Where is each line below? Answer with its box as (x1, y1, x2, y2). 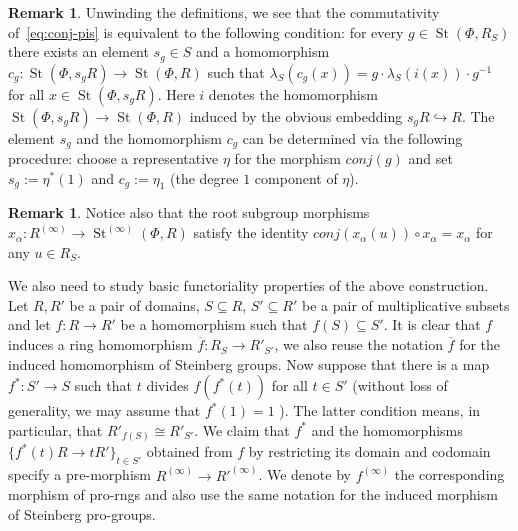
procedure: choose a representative (8, 148, 219, 169)
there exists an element (8, 41, 149, 62)
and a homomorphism (196, 41, 330, 62)
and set (408, 148, 453, 169)
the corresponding (394, 464, 505, 485)
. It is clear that (383, 314, 481, 335)
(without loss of (352, 375, 448, 396)
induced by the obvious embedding (189, 105, 403, 126)
